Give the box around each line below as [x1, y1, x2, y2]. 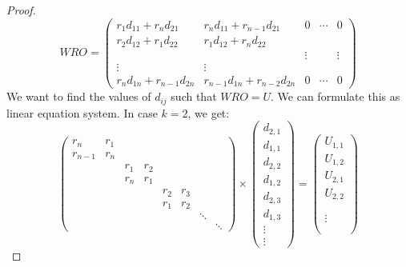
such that [171, 88, 217, 105]
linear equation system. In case [6, 104, 158, 121]
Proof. [6, 2, 36, 18]
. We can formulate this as [271, 88, 400, 105]
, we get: [187, 104, 230, 121]
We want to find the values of [6, 88, 151, 105]
